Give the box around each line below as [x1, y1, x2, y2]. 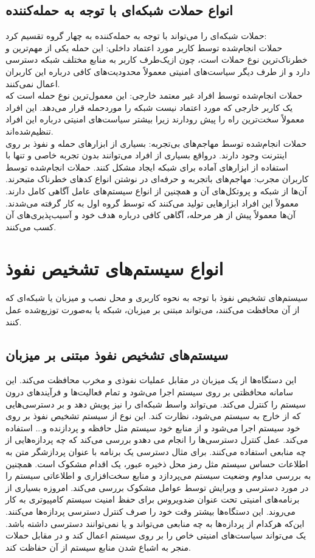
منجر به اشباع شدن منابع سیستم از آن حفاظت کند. [5, 540, 191, 553]
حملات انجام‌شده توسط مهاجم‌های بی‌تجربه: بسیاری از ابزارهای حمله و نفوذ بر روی [5, 136, 307, 149]
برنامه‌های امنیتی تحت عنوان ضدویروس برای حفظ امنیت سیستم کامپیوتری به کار [5, 493, 300, 506]
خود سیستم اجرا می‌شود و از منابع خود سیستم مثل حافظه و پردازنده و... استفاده [5, 421, 300, 434]
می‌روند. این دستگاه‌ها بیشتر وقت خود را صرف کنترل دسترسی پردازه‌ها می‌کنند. [5, 504, 296, 517]
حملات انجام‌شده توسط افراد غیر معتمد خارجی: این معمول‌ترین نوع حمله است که [5, 89, 303, 102]
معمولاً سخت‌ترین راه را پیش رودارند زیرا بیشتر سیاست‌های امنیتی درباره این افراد [5, 113, 305, 125]
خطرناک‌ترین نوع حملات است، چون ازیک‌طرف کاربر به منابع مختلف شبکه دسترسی [5, 53, 308, 66]
